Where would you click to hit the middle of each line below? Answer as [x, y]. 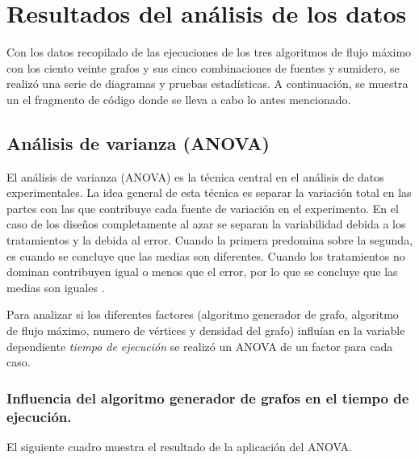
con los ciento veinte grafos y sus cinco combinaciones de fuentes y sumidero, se [203, 67]
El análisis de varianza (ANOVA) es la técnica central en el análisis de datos [195, 176]
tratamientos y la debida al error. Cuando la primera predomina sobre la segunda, [210, 240]
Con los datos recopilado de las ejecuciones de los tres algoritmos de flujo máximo [209, 52]
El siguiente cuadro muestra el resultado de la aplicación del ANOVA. [179, 446]
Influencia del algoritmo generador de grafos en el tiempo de [208, 397]
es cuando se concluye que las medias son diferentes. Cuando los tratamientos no [206, 255]
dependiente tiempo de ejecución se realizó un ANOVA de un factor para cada [200, 346]
